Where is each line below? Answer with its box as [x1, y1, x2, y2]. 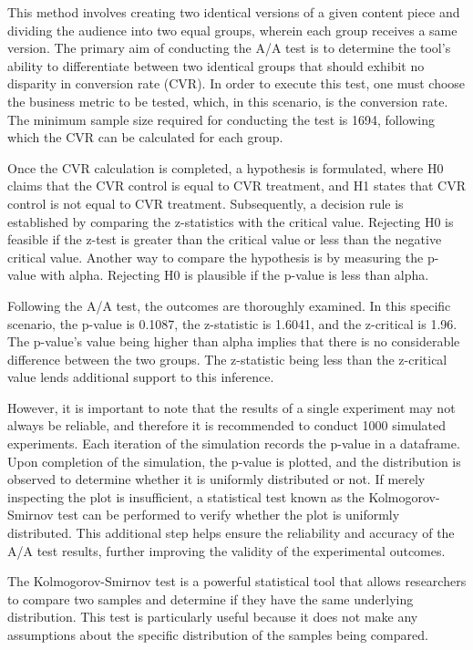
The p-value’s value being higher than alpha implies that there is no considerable [7, 332, 460, 351]
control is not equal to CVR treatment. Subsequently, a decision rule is [7, 193, 404, 212]
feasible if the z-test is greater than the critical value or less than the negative [7, 230, 442, 249]
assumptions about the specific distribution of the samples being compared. [7, 625, 428, 644]
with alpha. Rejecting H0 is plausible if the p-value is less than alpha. [40, 265, 429, 284]
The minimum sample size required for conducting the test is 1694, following [7, 109, 436, 129]
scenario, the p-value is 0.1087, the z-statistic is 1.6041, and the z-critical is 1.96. [7, 314, 458, 333]
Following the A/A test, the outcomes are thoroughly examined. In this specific [7, 295, 451, 315]
